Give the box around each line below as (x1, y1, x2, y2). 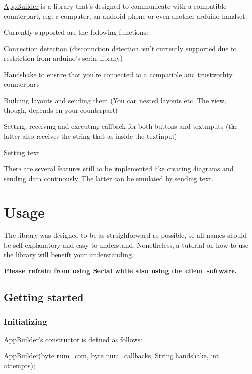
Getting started (4, 290, 84, 305)
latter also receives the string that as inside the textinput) (4, 130, 177, 141)
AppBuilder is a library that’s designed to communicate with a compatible (4, 1, 227, 11)
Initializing (4, 315, 47, 327)
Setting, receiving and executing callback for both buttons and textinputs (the (4, 121, 238, 131)
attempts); (4, 360, 35, 370)
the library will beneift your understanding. (4, 249, 134, 259)
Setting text (4, 147, 39, 157)
